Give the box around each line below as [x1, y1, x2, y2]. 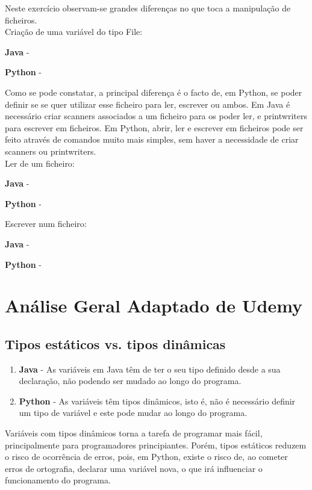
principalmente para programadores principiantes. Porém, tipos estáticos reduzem [5, 438, 307, 451]
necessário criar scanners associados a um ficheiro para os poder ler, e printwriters [5, 110, 307, 122]
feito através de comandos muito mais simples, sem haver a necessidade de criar [5, 133, 299, 146]
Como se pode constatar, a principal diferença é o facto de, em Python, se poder [5, 85, 302, 98]
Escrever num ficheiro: [5, 217, 87, 230]
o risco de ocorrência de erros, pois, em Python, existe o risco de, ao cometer [5, 450, 288, 463]
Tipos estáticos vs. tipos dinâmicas [5, 334, 226, 353]
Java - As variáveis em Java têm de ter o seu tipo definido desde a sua [19, 362, 281, 375]
